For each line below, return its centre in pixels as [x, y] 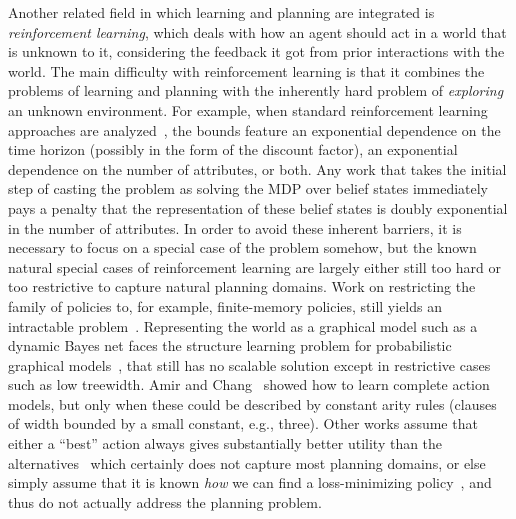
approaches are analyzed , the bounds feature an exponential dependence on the [254, 129]
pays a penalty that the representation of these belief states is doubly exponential [258, 207]
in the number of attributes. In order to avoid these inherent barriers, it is [235, 227]
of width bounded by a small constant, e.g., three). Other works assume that [243, 423]
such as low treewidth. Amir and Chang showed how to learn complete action [249, 384]
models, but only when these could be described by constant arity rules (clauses [252, 403]
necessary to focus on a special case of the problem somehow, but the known [242, 247]
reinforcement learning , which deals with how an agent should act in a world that [257, 31]
